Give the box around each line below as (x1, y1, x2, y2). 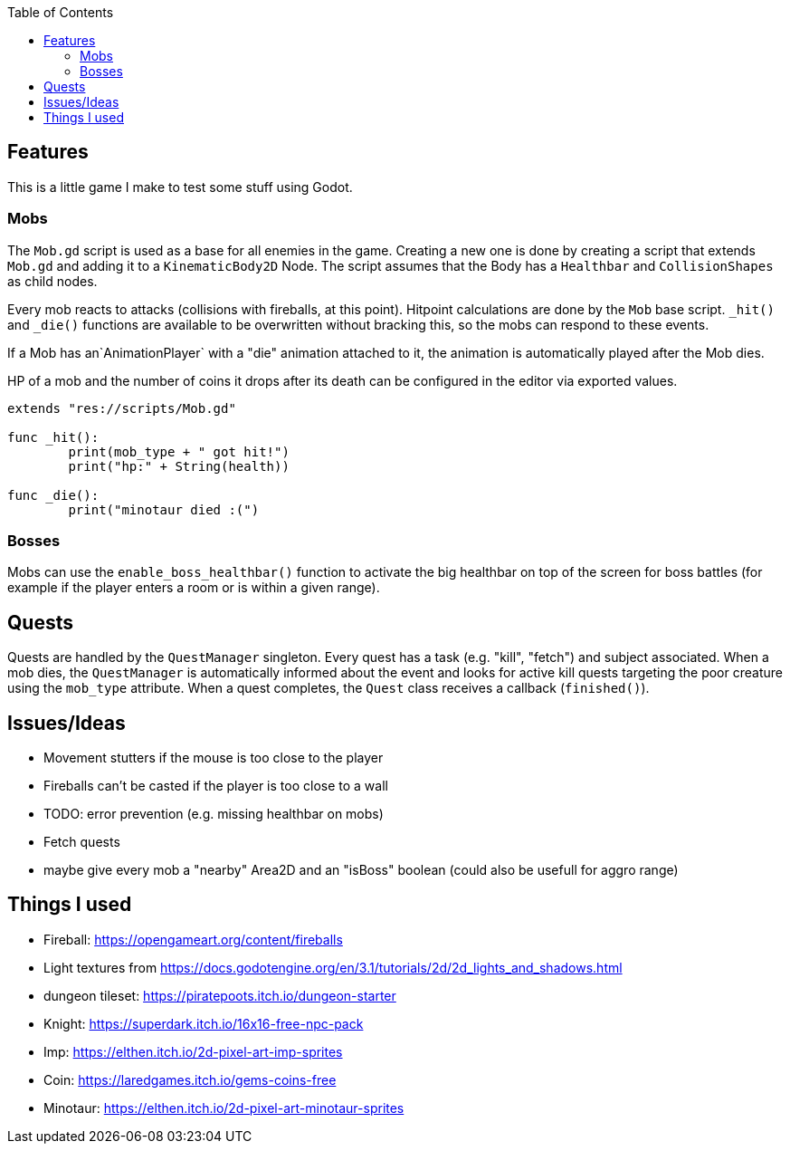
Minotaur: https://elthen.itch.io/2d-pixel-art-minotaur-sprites (43, 1099, 405, 1116)
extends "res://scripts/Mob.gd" (7, 400, 236, 416)
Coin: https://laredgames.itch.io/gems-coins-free (43, 1071, 337, 1088)
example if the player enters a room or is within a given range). (7, 580, 380, 596)
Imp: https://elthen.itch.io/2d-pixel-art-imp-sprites (43, 1043, 343, 1060)
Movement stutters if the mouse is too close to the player (43, 750, 384, 766)
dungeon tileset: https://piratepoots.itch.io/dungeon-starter (43, 987, 396, 1003)
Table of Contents (7, 5, 114, 20)
